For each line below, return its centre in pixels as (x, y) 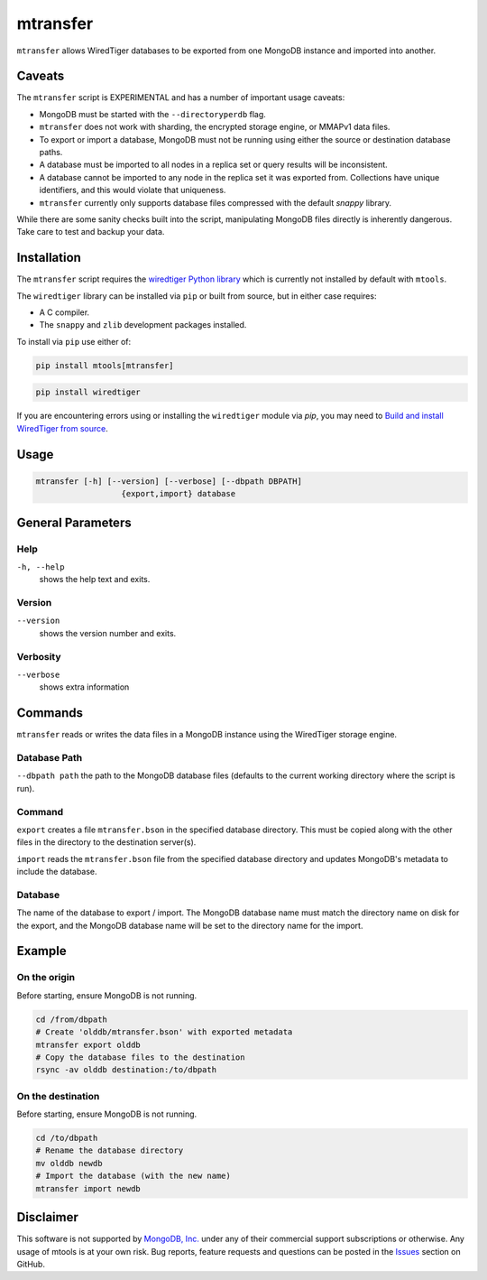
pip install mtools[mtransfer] (105, 365)
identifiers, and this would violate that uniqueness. (133, 190)
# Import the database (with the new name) (133, 1176)
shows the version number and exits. (108, 633)
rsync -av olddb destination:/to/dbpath (126, 1070)
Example (41, 951)
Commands (50, 713)
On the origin (46, 978)
